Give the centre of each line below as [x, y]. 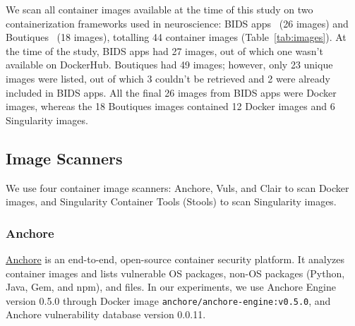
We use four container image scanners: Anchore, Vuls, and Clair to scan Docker [177, 187]
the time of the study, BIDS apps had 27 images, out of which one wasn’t [164, 50]
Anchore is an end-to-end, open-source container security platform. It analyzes [175, 259]
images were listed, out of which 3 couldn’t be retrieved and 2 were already [168, 78]
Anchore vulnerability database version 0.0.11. [106, 314]
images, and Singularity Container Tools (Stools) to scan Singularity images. [171, 201]
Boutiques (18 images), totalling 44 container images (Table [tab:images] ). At [176, 37]
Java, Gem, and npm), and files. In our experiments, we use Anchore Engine [171, 287]
